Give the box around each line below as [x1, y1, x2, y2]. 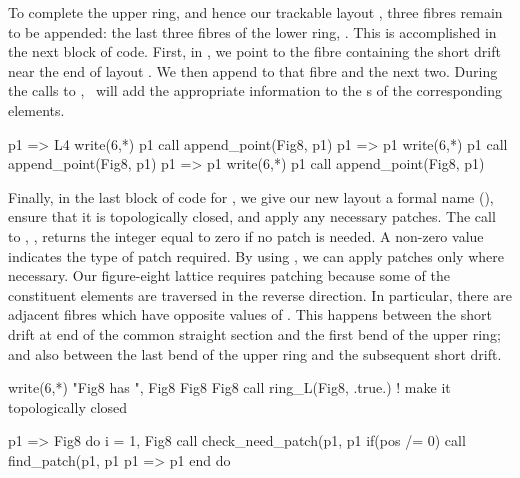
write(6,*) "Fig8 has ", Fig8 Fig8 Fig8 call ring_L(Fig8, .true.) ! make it [8, 377, 451, 398]
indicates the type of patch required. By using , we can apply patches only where [8, 245, 504, 266]
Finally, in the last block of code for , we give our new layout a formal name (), [8, 186, 494, 207]
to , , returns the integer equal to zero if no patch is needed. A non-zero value [8, 225, 484, 246]
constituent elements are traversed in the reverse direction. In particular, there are [8, 284, 512, 305]
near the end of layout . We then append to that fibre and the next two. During [8, 60, 498, 81]
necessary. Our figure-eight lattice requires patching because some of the [8, 265, 450, 286]
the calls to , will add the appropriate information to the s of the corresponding [8, 80, 502, 101]
